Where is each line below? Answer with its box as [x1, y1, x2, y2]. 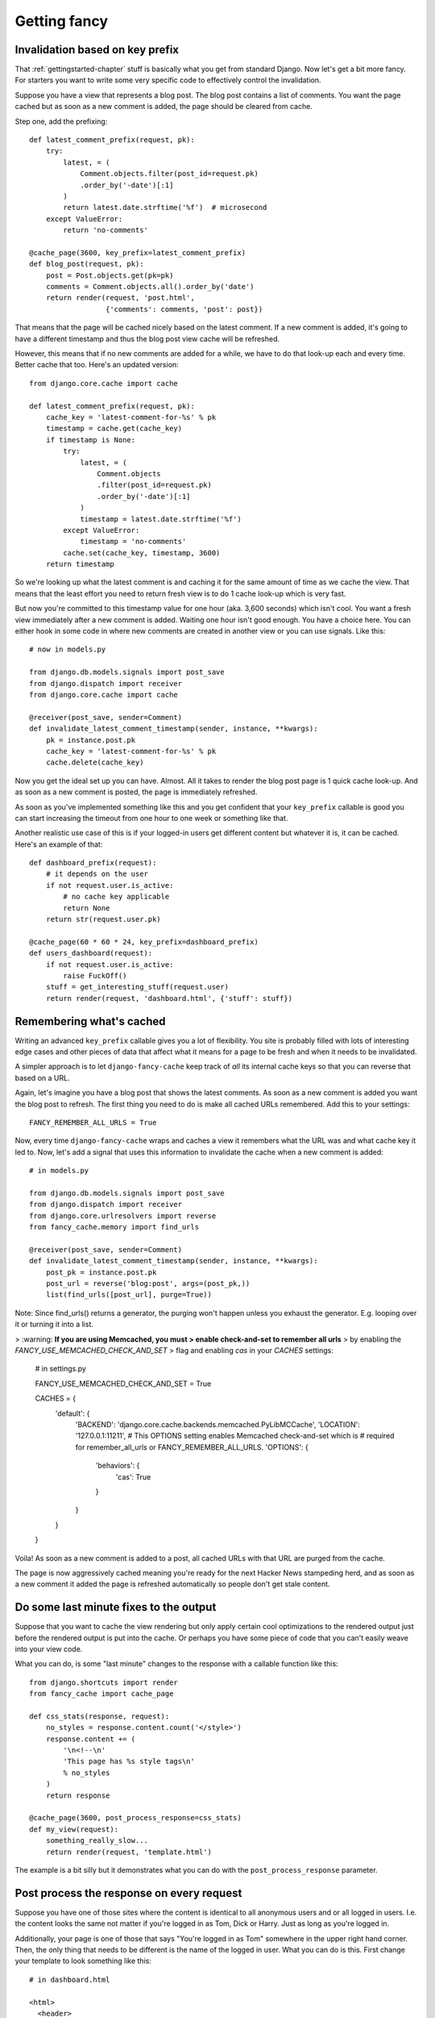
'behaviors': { [95, 1461, 140, 1471]
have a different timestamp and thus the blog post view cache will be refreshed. [14, 333, 280, 343]
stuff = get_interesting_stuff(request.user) [45, 982, 230, 992]
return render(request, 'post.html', [45, 293, 195, 303]
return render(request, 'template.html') [45, 1847, 213, 1857]
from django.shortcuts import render [29, 1677, 179, 1687]
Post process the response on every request [14, 1886, 242, 1900]
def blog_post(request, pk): [29, 259, 144, 269]
